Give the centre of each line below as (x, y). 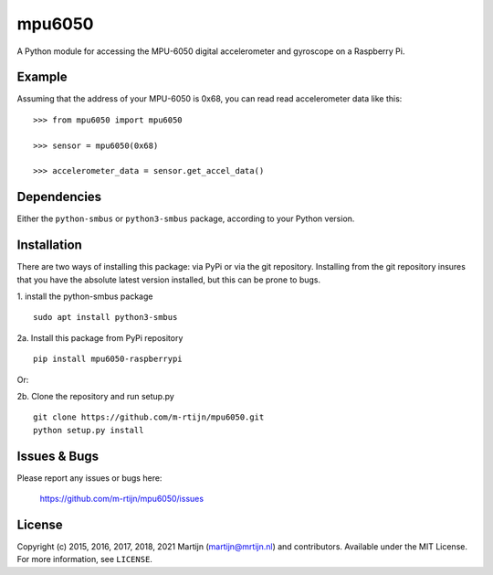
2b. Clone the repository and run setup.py (96, 396)
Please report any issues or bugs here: (89, 478)
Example (42, 77)
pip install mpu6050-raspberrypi (108, 359)
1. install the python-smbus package (85, 296)
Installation (49, 245)
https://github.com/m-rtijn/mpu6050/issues (122, 499)
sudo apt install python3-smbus (105, 317)
